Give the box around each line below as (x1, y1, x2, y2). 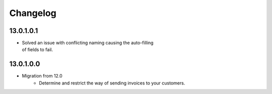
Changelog (9, 7, 56, 18)
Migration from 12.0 (22, 73, 62, 79)
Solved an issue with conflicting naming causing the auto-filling (22, 40, 154, 46)
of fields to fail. (22, 46, 53, 52)
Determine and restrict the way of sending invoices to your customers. (39, 80, 185, 86)
